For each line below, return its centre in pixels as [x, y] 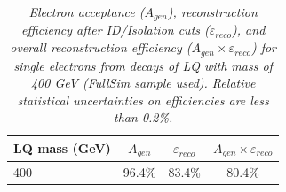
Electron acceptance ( [87, 12]
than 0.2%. [143, 117]
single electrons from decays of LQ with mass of [143, 65]
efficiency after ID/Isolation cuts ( [115, 30]
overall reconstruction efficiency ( [101, 47]
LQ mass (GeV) [62, 148]
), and [249, 30]
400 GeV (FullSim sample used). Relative [143, 83]
